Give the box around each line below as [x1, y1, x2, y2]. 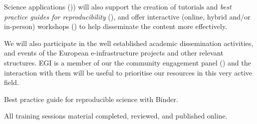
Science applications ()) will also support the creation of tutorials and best [4, 1, 231, 11]
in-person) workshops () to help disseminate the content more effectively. [4, 21, 227, 31]
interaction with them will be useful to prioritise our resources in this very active [4, 67, 252, 77]
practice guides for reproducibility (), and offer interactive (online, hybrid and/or [4, 11, 250, 21]
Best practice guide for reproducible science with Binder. [4, 93, 178, 104]
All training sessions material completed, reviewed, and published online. [4, 110, 227, 121]
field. [4, 77, 19, 87]
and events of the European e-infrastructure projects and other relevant [4, 47, 223, 58]
